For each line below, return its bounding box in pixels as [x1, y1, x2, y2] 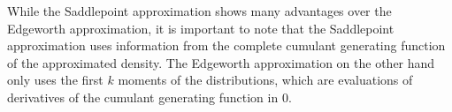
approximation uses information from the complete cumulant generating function [7, 36, 446, 55]
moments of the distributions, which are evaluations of [118, 71, 413, 89]
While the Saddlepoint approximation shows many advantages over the [7, 2, 392, 19]
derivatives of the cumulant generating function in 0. [7, 87, 292, 106]
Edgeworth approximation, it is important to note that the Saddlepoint [7, 19, 395, 37]
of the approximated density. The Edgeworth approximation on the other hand [7, 53, 435, 71]
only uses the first [7, 71, 103, 89]
